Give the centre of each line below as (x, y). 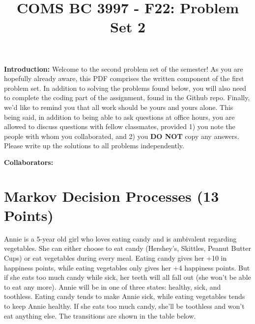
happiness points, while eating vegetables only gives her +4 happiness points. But (127, 267)
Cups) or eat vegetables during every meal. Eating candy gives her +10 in (115, 258)
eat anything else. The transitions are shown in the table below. (100, 315)
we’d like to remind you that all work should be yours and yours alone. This (119, 107)
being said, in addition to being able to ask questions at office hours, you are (119, 117)
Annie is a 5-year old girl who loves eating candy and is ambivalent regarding (120, 238)
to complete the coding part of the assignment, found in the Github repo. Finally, (127, 97)
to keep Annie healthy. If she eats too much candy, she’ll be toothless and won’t (124, 306)
